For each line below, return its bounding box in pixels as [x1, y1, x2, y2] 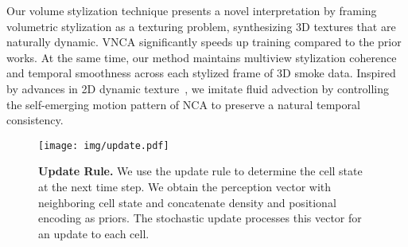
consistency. [6, 112, 64, 128]
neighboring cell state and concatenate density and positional [38, 194, 336, 210]
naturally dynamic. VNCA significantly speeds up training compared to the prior [6, 33, 402, 50]
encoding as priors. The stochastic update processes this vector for [38, 210, 362, 226]
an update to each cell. [38, 225, 150, 241]
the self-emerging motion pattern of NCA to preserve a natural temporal [6, 96, 360, 112]
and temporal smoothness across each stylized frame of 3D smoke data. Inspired [6, 65, 396, 81]
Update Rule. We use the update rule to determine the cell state [38, 163, 363, 179]
